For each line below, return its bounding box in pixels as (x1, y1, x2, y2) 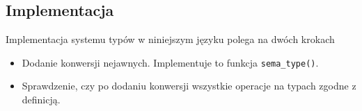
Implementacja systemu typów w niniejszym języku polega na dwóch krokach (6, 32, 335, 46)
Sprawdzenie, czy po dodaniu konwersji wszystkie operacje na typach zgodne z (22, 78, 356, 93)
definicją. (22, 92, 61, 107)
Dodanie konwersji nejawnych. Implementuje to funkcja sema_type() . (22, 55, 319, 69)
